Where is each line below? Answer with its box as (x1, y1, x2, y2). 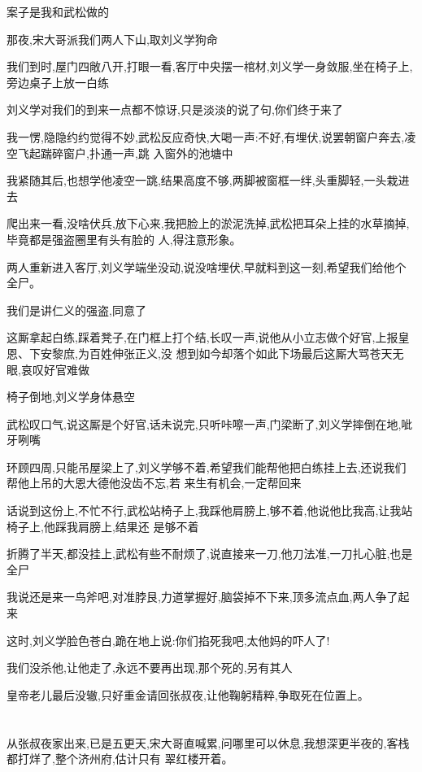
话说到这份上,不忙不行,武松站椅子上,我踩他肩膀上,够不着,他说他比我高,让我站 (7, 502, 413, 519)
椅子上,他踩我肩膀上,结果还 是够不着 (7, 517, 199, 534)
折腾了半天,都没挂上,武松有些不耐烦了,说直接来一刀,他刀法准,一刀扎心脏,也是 (7, 545, 413, 562)
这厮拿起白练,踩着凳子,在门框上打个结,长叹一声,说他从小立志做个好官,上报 (7, 329, 398, 346)
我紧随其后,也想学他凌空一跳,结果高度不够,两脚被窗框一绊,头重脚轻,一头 (7, 172, 387, 189)
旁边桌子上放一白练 (7, 73, 109, 90)
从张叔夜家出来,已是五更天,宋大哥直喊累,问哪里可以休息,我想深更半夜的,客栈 (7, 734, 410, 751)
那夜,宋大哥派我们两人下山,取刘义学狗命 (7, 30, 218, 47)
